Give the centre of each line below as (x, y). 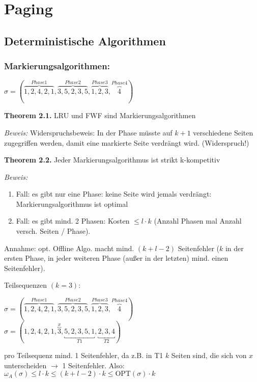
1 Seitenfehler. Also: (93, 365)
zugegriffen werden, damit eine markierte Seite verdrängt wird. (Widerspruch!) (127, 142)
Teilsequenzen (26, 285)
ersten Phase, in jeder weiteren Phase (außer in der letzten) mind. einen (116, 258)
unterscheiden (25, 365)
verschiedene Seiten (223, 132)
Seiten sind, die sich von (209, 355)
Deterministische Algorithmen (85, 40)
